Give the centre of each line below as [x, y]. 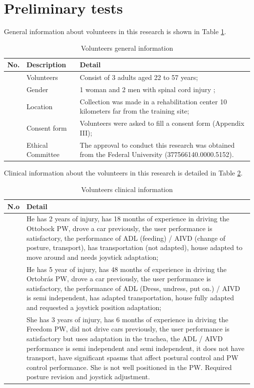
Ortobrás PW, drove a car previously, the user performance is [119, 279]
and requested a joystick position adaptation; [94, 307]
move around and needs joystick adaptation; [93, 257]
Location [40, 106]
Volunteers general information [127, 48]
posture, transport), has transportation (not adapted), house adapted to [135, 247]
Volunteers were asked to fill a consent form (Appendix [162, 123]
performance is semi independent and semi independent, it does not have [136, 348]
